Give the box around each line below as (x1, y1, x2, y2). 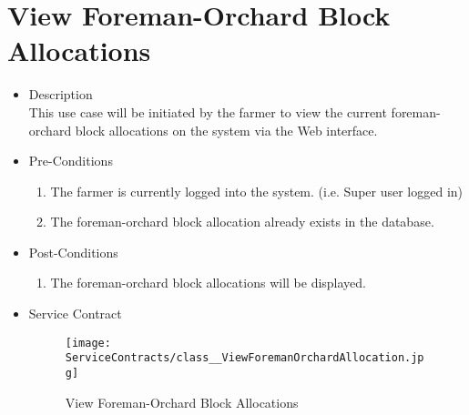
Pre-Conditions (28, 151, 113, 170)
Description (28, 85, 93, 104)
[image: (65, 336, 111, 349)
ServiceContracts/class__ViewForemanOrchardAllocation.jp (65, 351, 424, 365)
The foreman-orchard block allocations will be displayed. (50, 273, 366, 292)
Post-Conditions (28, 242, 118, 261)
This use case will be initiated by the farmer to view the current (28, 102, 387, 121)
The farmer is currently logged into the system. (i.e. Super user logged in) (50, 181, 464, 200)
